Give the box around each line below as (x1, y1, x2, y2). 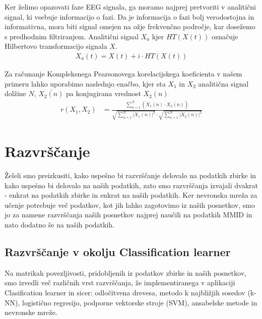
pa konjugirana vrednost (66, 88, 141, 99)
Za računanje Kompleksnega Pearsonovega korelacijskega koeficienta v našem (5, 68, 242, 78)
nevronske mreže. (5, 307, 57, 317)
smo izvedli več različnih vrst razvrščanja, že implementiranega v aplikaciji (5, 277, 235, 288)
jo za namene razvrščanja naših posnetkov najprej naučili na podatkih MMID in (5, 209, 252, 220)
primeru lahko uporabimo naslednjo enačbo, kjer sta (5, 78, 166, 89)
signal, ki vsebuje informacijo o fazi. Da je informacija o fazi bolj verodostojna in (5, 11, 254, 22)
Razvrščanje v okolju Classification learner (5, 244, 231, 259)
